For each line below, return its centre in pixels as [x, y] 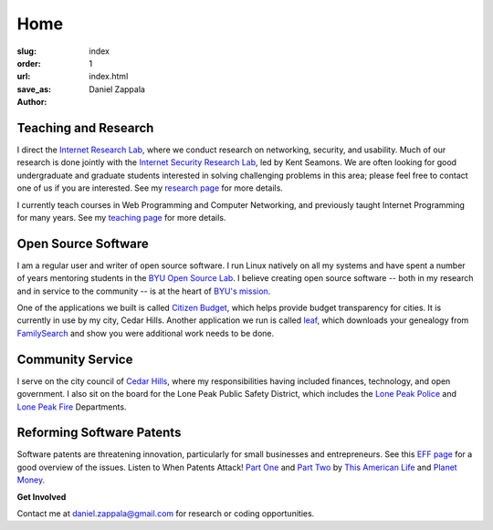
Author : [32, 102]
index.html [109, 77]
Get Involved [42, 496]
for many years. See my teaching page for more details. [121, 217]
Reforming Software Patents [99, 433]
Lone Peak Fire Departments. [72, 407]
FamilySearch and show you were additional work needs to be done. [146, 333]
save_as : [34, 89]
